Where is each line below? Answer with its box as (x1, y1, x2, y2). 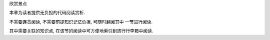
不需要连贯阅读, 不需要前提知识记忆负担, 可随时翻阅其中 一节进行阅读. (9, 19, 152, 25)
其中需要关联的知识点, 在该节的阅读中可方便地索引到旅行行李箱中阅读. (9, 28, 153, 34)
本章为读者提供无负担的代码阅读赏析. (9, 10, 85, 16)
